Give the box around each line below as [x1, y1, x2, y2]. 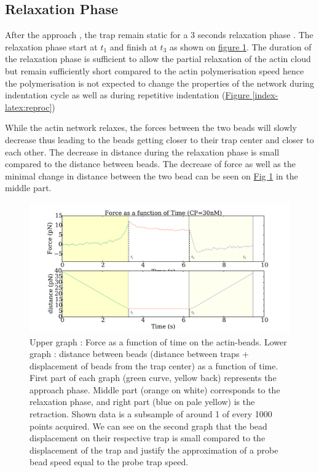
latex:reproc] [5, 100, 52, 113]
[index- [252, 88, 278, 101]
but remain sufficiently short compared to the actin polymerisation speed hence [5, 64, 304, 77]
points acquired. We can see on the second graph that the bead [30, 419, 267, 432]
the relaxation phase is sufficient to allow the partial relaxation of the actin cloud [5, 52, 311, 65]
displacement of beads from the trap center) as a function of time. [30, 359, 278, 372]
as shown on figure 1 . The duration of [169, 40, 312, 53]
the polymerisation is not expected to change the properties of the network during [5, 76, 314, 89]
